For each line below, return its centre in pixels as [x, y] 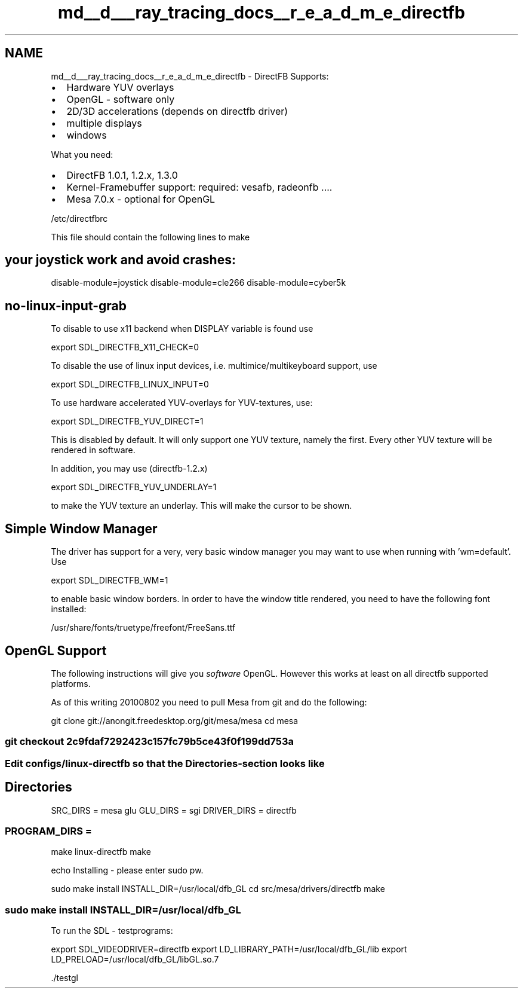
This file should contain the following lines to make [150, 237]
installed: [69, 609]
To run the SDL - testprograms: [112, 931]
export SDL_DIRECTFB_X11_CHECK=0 [125, 347]
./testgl [64, 978]
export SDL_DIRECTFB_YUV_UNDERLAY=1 [134, 487]
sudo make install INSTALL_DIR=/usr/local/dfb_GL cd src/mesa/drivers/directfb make [218, 889]
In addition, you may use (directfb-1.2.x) [129, 469]
